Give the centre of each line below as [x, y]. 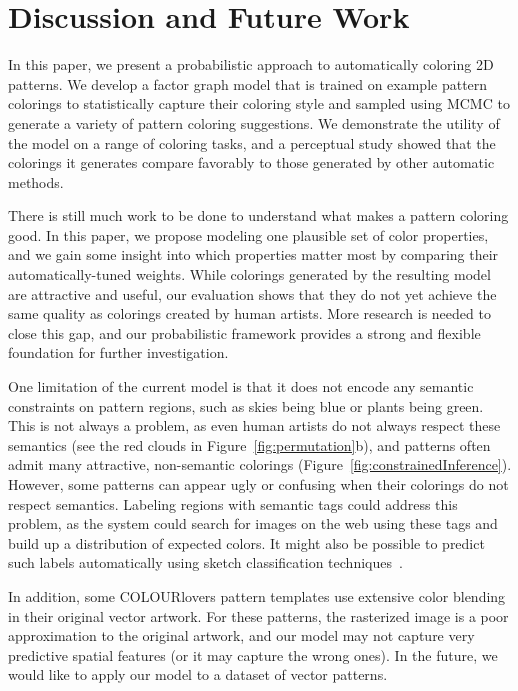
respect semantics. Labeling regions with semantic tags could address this [233, 503]
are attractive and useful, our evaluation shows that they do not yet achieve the [252, 293]
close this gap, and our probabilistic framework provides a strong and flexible [244, 332]
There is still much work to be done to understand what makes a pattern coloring [258, 215]
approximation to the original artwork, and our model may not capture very [241, 635]
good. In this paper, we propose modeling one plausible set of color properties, [248, 234]
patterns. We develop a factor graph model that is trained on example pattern [248, 83]
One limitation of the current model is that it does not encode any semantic [241, 386]
